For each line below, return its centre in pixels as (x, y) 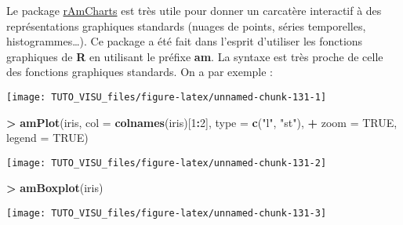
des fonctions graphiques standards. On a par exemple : (140, 72)
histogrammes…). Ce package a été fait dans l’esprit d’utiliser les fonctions (185, 41)
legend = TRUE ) (47, 138)
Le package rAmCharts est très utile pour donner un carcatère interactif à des (194, 10)
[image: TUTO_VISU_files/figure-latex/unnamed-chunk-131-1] (167, 97)
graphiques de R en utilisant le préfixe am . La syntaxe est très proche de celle (195, 56)
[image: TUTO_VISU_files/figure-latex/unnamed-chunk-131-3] (167, 214)
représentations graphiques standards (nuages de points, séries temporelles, (186, 25)
